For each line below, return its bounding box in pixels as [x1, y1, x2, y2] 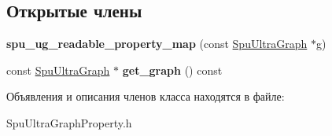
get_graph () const [122, 61, 223, 78]
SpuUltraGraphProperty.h [6, 114, 132, 130]
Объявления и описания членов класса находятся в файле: [6, 88, 285, 105]
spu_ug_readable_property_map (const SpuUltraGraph [6, 35, 308, 52]
